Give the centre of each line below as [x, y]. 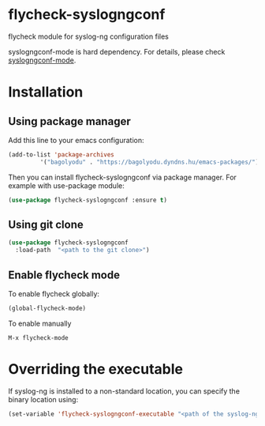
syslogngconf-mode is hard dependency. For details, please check [117, 51]
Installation [46, 92]
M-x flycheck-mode [38, 337]
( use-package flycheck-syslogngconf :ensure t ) [88, 200]
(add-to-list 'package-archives [61, 155]
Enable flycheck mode [64, 275]
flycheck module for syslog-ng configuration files [89, 36]
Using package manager [70, 121]
